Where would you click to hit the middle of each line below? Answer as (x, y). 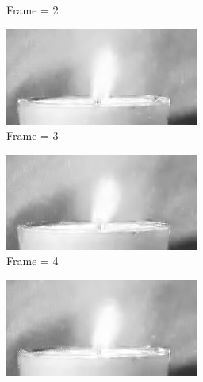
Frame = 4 (33, 261)
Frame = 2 (33, 10)
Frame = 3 (33, 135)
